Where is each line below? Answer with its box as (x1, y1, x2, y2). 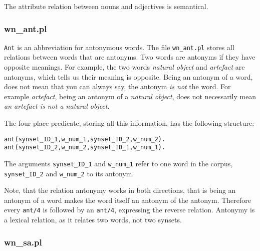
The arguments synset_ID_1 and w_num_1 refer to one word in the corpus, (4, 158, 233, 168)
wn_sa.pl (4, 235, 42, 248)
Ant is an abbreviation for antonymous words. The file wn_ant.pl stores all (4, 42, 234, 52)
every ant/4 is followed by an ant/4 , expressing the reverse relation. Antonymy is (4, 204, 255, 215)
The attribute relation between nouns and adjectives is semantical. (4, 1, 208, 11)
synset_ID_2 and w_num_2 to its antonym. (4, 168, 134, 178)
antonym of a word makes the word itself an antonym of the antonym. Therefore (4, 194, 251, 205)
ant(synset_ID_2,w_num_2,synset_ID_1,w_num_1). (4, 144, 166, 151)
